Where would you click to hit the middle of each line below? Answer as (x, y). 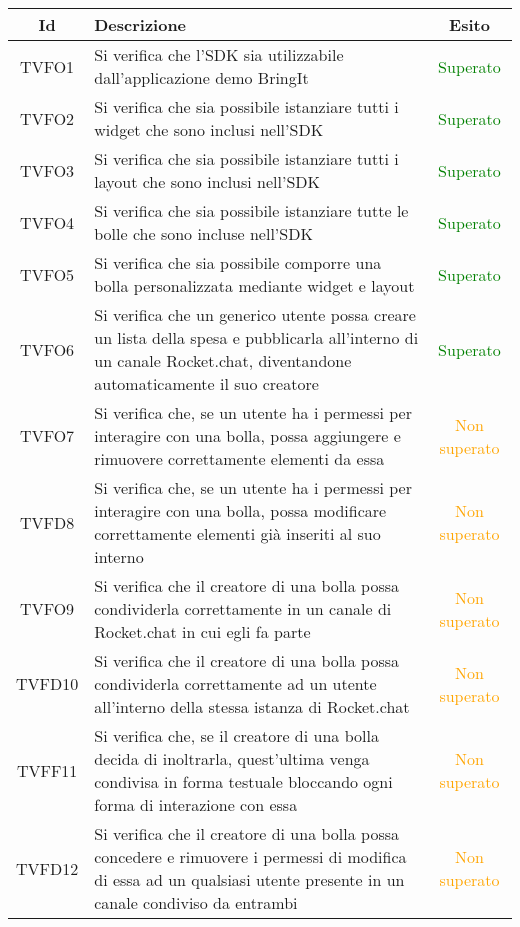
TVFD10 (47, 683)
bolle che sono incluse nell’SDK (203, 233)
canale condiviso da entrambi (196, 902)
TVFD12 (47, 868)
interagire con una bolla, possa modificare (240, 510)
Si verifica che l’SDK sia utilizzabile (219, 54)
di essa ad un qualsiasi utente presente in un (249, 879)
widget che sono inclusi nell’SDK (209, 129)
